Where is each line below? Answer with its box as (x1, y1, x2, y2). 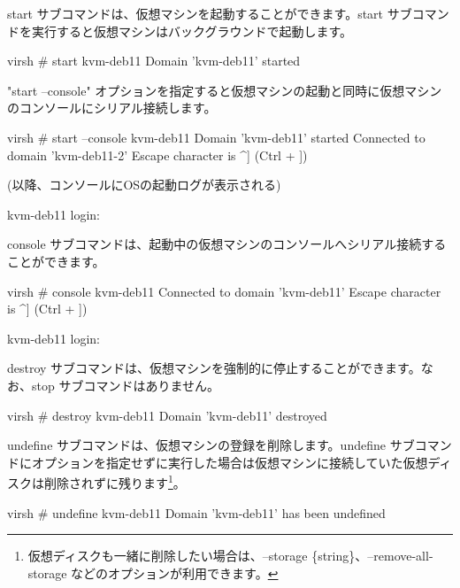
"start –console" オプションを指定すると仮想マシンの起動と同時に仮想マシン (7, 81, 442, 99)
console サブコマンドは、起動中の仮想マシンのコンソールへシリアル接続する (7, 235, 447, 253)
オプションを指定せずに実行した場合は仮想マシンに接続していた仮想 (31, 453, 428, 471)
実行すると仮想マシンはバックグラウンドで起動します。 (31, 21, 353, 40)
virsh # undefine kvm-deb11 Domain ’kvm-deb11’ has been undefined (7, 503, 386, 522)
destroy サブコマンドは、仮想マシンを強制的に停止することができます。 (7, 359, 421, 377)
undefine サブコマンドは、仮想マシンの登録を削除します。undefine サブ (7, 436, 415, 454)
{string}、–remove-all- (311, 546, 433, 565)
